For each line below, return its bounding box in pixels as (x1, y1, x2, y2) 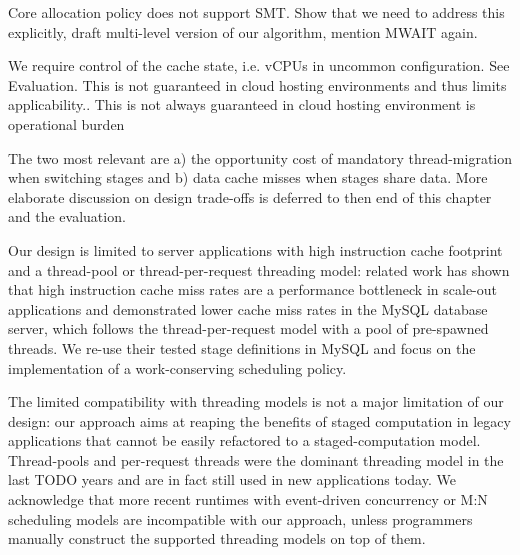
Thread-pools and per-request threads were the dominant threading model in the (8, 449, 504, 470)
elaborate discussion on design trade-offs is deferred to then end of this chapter (8, 186, 492, 207)
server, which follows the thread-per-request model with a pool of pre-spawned (8, 318, 489, 339)
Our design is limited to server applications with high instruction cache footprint (8, 239, 503, 260)
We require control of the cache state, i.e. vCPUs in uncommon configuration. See (8, 55, 510, 76)
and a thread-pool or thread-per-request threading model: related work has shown (8, 259, 510, 280)
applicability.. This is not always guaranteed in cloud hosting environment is (8, 94, 476, 115)
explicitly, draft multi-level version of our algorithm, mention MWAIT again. (8, 21, 478, 42)
